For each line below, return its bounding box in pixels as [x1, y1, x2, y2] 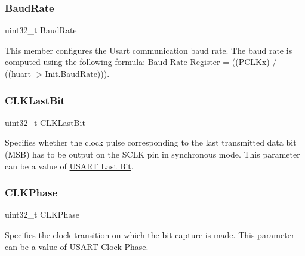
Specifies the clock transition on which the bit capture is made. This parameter [5, 229, 295, 240]
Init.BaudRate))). [45, 67, 110, 79]
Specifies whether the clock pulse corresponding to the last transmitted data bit [5, 136, 297, 149]
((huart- [5, 67, 34, 79]
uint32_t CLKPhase [5, 208, 79, 221]
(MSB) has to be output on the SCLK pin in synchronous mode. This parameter [5, 148, 300, 160]
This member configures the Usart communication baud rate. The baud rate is [5, 44, 292, 56]
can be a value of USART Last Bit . [5, 159, 134, 172]
